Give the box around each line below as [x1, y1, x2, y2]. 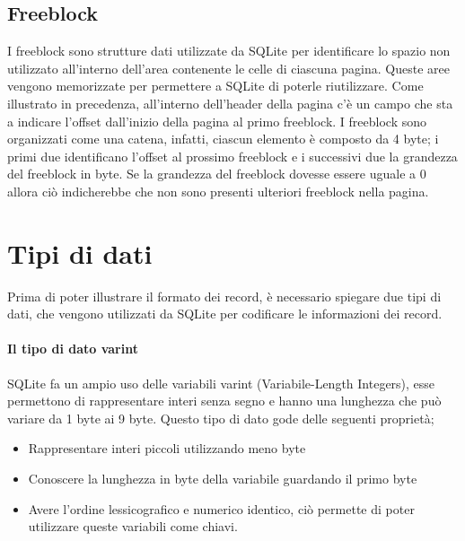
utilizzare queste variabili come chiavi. [28, 517, 238, 536]
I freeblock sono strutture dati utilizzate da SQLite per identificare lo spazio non [7, 41, 451, 60]
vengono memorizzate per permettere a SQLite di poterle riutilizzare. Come [7, 76, 424, 95]
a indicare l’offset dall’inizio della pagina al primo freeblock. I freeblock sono [7, 111, 426, 130]
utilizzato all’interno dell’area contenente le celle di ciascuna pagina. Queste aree [7, 58, 450, 77]
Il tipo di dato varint [7, 339, 138, 358]
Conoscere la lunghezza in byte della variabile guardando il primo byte [28, 469, 417, 488]
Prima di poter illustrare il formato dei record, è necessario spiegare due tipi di [7, 286, 442, 305]
